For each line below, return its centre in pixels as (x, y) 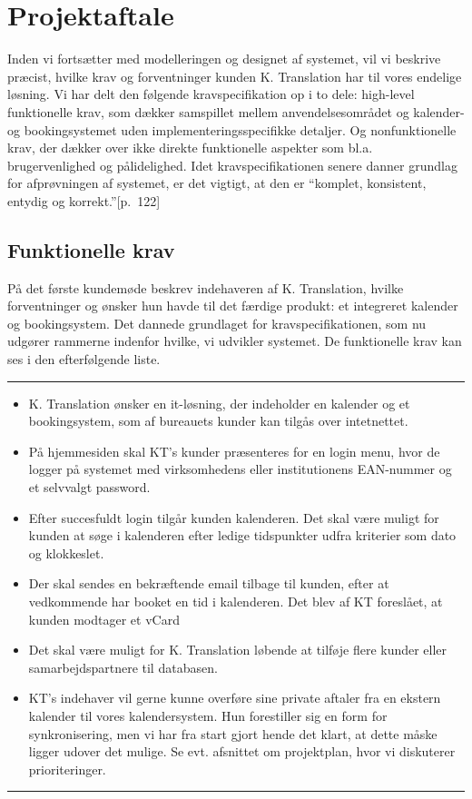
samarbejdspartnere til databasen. (123, 667)
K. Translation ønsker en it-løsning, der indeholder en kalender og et (219, 403)
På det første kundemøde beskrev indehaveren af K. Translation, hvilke (206, 287)
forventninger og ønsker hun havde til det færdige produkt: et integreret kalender (233, 306)
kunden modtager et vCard (104, 619)
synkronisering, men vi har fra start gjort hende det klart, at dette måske (233, 733)
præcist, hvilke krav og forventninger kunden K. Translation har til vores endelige (235, 76)
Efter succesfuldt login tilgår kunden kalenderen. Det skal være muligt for (234, 517)
